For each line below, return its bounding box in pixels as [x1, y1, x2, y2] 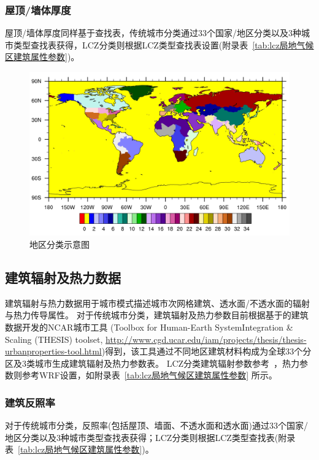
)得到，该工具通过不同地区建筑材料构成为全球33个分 [101, 345, 312, 358]
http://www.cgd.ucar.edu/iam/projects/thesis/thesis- [106, 332, 307, 345]
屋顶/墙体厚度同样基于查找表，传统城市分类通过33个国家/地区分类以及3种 [5, 26, 301, 39]
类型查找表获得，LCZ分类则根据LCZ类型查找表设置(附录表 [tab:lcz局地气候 [13, 38, 314, 51]
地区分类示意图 [29, 238, 90, 251]
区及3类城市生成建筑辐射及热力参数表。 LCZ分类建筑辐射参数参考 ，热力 [5, 356, 300, 369]
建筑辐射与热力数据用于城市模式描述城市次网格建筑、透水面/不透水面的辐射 [5, 296, 310, 309]
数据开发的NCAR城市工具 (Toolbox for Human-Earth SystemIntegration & [5, 321, 293, 334]
